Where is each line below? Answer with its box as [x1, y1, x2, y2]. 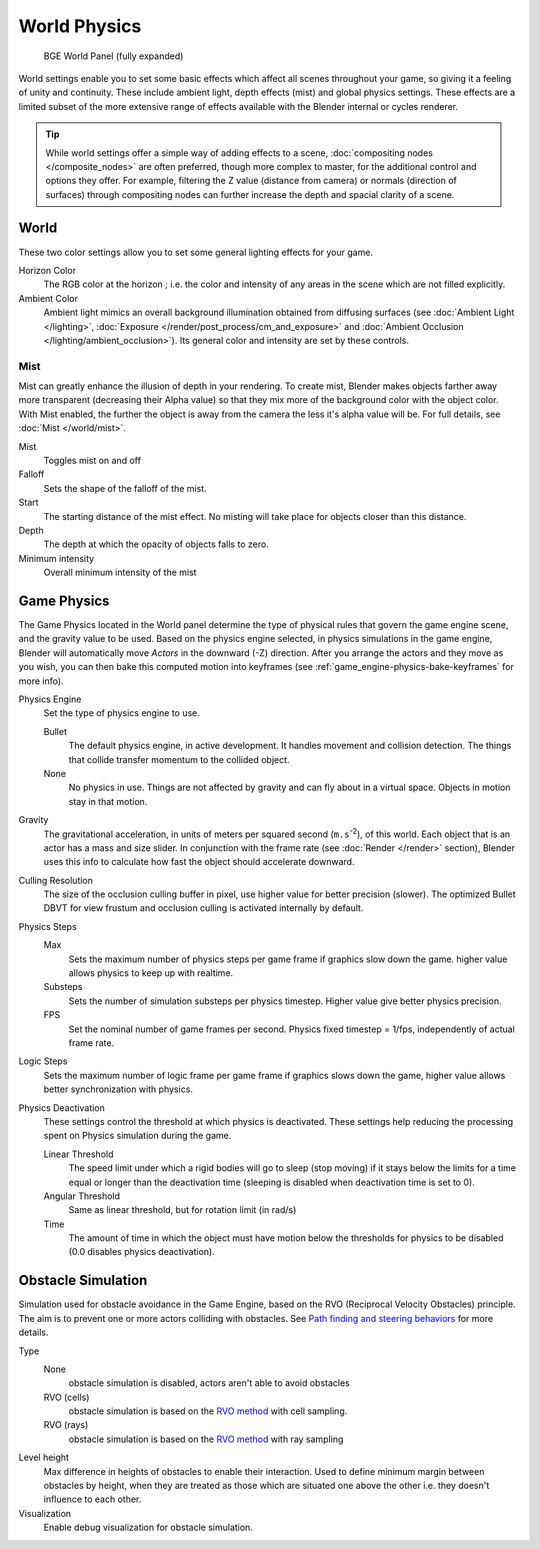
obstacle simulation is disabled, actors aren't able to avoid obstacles [68, 1377, 350, 1389]
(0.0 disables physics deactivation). [68, 1246, 215, 1258]
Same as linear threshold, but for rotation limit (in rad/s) [68, 1204, 297, 1216]
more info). [18, 675, 64, 687]
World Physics [18, 15, 142, 37]
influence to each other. [43, 1493, 142, 1505]
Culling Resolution [18, 874, 94, 886]
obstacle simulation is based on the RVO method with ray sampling [68, 1433, 344, 1445]
